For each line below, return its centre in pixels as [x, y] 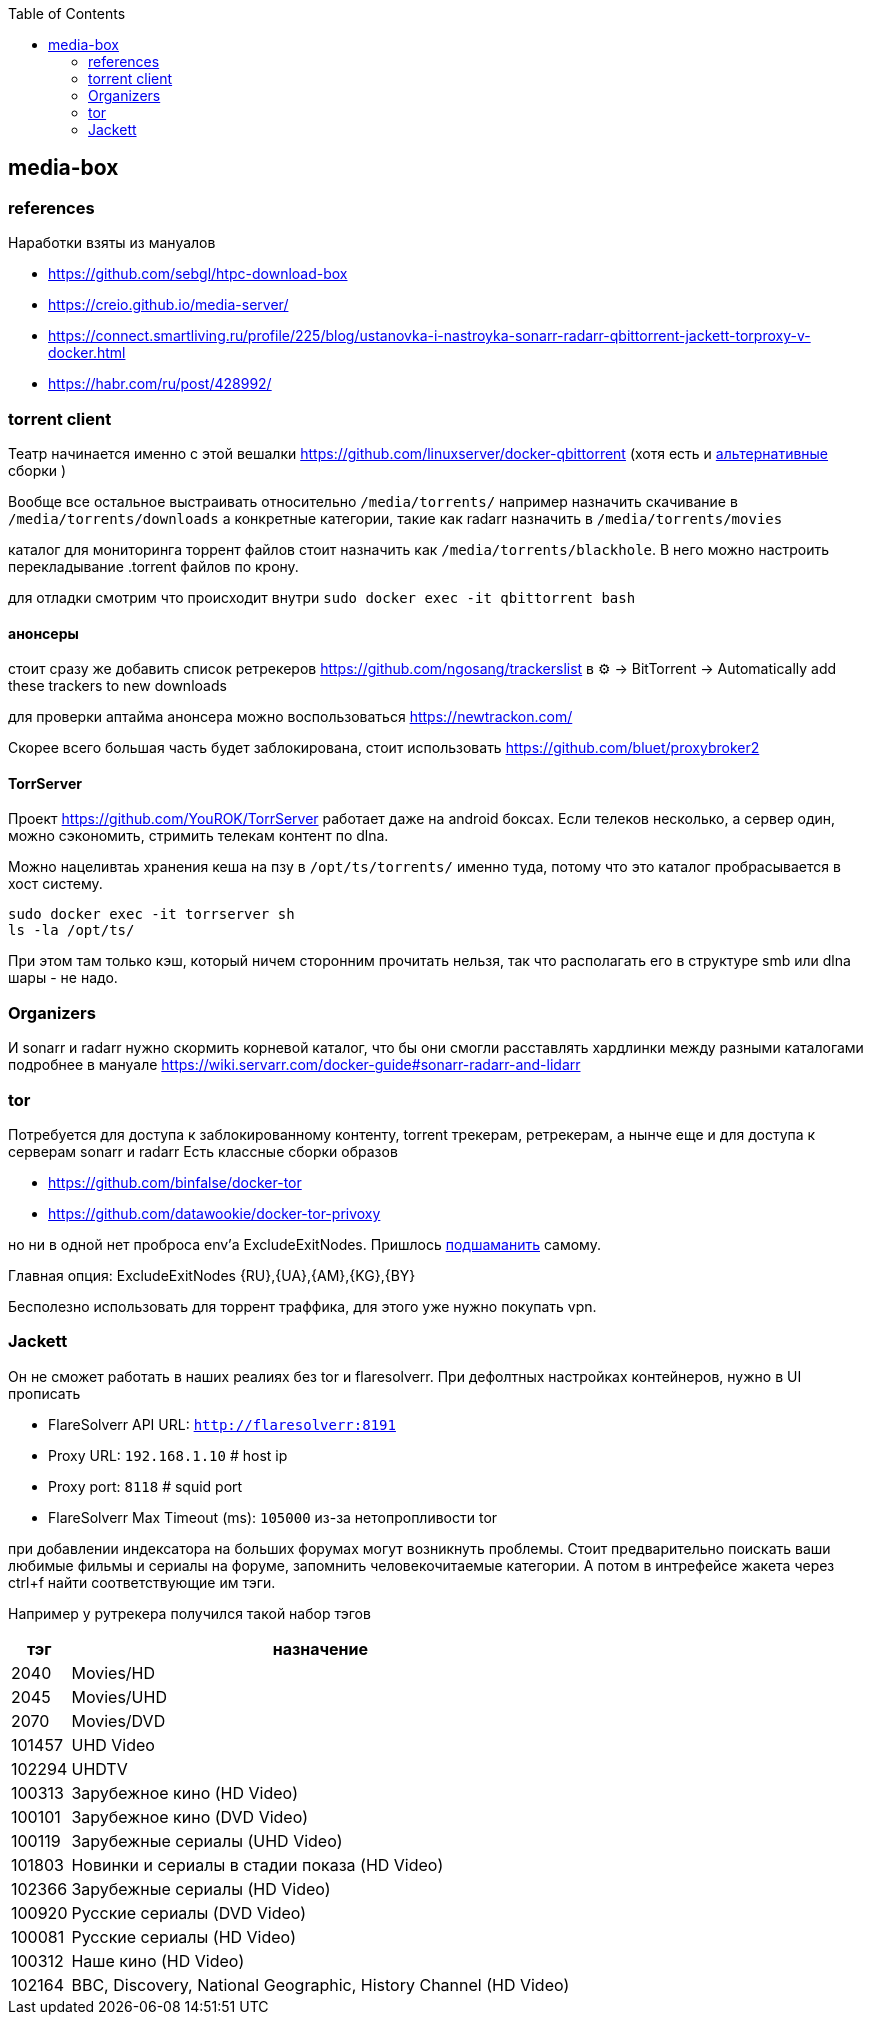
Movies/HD [113, 1672]
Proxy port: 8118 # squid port [145, 1486]
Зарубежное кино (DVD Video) [190, 1816]
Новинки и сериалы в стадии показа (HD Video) [257, 1864]
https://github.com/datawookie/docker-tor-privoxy [214, 1213]
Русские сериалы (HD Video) [184, 1936]
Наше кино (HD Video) [158, 1960]
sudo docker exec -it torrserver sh [151, 914]
